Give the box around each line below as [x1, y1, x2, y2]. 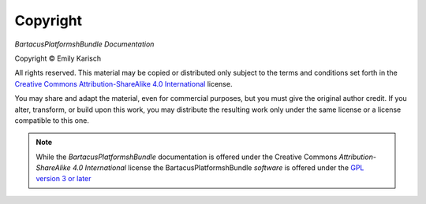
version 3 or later [35, 174, 92, 184]
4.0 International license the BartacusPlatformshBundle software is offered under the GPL [72, 163, 364, 172]
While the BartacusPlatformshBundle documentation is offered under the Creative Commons [35, 152, 338, 161]
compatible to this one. [14, 115, 90, 125]
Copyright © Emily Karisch [14, 54, 102, 63]
